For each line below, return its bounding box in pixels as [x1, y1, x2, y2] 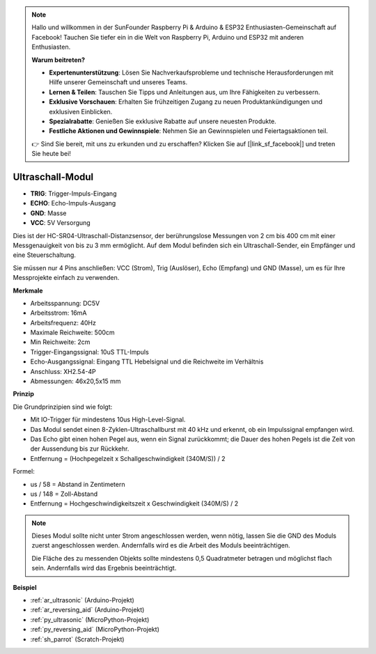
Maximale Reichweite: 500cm [30, 328, 115, 337]
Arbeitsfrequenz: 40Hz [30, 318, 97, 327]
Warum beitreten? [31, 56, 86, 64]
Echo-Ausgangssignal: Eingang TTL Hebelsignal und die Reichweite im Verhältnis [30, 357, 264, 366]
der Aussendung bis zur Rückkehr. [30, 444, 130, 453]
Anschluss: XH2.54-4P [30, 367, 97, 375]
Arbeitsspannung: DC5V [30, 299, 100, 307]
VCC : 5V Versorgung [30, 219, 91, 227]
